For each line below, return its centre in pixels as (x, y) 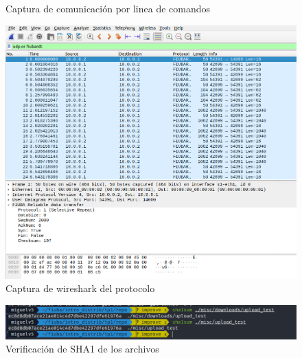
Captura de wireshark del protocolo (80, 288)
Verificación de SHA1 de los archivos (82, 349)
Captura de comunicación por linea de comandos (108, 8)
